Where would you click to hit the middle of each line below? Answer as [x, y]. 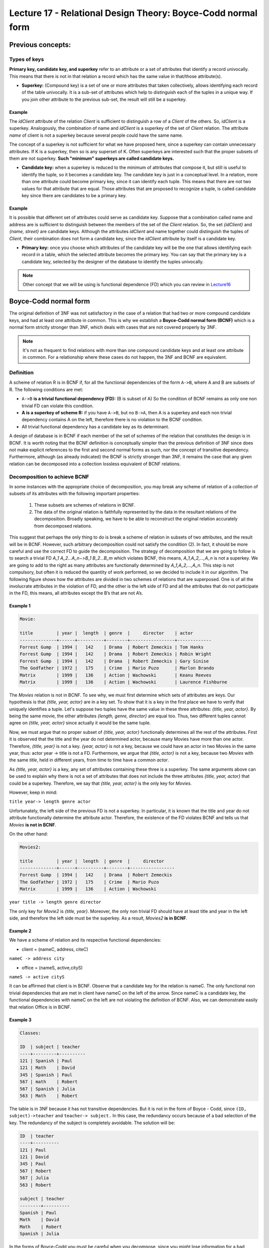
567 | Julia [34, 1178]
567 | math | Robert [49, 1082]
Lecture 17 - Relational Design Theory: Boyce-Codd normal [133, 13]
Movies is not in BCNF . [33, 825]
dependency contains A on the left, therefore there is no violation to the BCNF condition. [112, 420]
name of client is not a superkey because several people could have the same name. [96, 135]
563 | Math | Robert [49, 1096]
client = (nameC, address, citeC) [55, 949]
